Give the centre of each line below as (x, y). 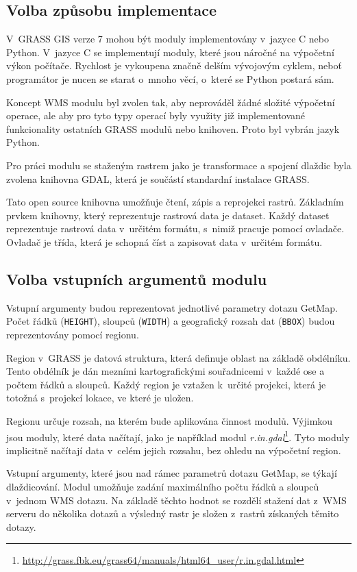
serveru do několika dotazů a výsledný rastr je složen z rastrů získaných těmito (173, 513)
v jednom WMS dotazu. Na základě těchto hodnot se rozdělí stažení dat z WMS (176, 500)
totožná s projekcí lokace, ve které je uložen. (100, 398)
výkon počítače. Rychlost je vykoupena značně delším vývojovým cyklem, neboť (174, 65)
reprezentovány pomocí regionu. (73, 334)
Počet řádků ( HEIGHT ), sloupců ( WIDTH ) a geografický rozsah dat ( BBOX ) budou (171, 321)
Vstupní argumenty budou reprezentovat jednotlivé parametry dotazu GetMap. (172, 307)
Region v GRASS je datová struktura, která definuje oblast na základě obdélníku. (178, 357)
